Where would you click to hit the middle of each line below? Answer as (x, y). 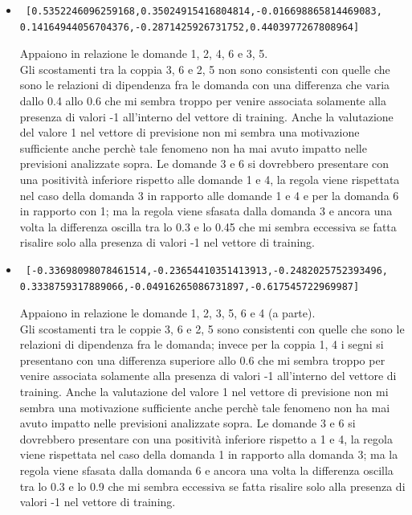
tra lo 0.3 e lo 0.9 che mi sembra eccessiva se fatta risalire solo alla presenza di (212, 486)
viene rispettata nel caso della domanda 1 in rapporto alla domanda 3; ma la (209, 454)
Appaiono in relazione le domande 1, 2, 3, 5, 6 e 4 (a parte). (167, 313)
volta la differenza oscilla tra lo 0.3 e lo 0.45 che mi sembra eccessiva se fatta (208, 226)
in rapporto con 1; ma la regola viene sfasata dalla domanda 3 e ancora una (206, 211)
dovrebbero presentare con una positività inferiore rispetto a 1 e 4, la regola (206, 438)
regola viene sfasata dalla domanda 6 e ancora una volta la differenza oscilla (206, 470)
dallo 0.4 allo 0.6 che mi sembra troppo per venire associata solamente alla (203, 100)
